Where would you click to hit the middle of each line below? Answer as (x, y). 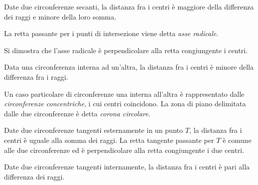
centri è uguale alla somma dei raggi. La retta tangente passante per (109, 140)
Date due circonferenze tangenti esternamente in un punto (94, 130)
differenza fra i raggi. (36, 76)
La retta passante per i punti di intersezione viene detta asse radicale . (111, 33)
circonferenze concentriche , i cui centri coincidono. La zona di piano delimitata (125, 104)
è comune (237, 140)
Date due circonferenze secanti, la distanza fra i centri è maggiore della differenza (129, 7)
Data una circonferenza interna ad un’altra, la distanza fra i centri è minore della (129, 67)
